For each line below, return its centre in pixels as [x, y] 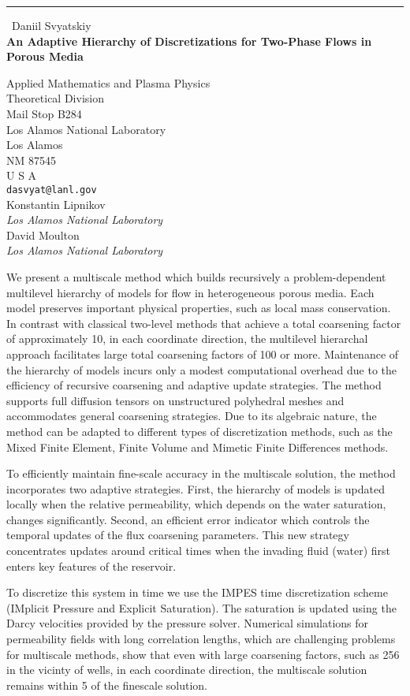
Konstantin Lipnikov [56, 204]
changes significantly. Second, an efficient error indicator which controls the [188, 519]
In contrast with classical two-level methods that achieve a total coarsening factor [204, 323]
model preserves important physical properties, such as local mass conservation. [199, 308]
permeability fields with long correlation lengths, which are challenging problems [201, 639]
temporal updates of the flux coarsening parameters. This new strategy [178, 535]
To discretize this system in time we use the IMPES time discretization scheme [197, 592]
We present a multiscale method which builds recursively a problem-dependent [196, 276]
